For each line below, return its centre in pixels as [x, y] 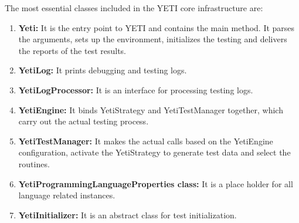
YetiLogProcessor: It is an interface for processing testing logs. [136, 89]
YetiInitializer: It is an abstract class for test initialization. [128, 214]
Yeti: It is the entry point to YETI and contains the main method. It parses [157, 27]
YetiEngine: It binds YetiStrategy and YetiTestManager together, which [151, 109]
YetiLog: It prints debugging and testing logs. [103, 70]
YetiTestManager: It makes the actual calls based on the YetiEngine [146, 141]
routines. [34, 163]
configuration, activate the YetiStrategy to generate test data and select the [154, 152]
